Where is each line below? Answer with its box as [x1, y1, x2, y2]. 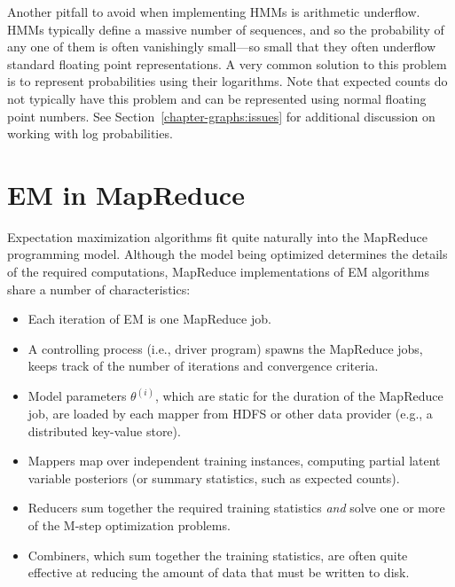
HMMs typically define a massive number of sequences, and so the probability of [7, 20, 444, 38]
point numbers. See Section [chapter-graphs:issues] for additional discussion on [7, 106, 435, 125]
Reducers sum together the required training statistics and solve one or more [27, 498, 445, 517]
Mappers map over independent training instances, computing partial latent [27, 451, 441, 470]
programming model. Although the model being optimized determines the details [7, 245, 448, 263]
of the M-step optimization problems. [27, 516, 231, 535]
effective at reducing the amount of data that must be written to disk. [27, 563, 410, 582]
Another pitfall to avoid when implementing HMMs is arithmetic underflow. [7, 3, 420, 20]
